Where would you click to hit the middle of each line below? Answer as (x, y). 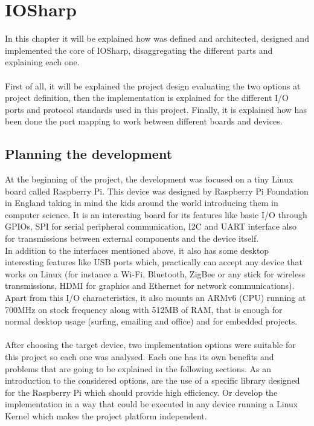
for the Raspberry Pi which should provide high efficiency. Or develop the (141, 392)
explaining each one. (42, 62)
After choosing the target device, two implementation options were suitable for (150, 345)
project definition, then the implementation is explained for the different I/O (147, 98)
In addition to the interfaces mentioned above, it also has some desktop (137, 250)
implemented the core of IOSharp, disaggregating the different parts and (139, 50)
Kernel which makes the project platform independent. (106, 415)
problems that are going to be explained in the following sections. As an (138, 368)
